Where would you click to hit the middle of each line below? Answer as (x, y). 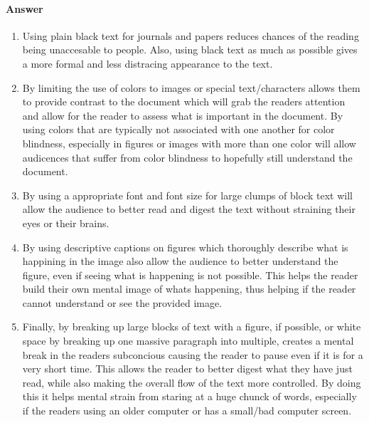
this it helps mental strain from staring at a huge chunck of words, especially (189, 396)
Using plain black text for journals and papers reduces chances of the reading (191, 35)
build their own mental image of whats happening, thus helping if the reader (189, 289)
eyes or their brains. (66, 223)
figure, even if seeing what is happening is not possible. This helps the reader (190, 275)
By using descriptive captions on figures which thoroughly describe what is (185, 247)
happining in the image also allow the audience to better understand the (180, 261)
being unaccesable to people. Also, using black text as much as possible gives (190, 49)
